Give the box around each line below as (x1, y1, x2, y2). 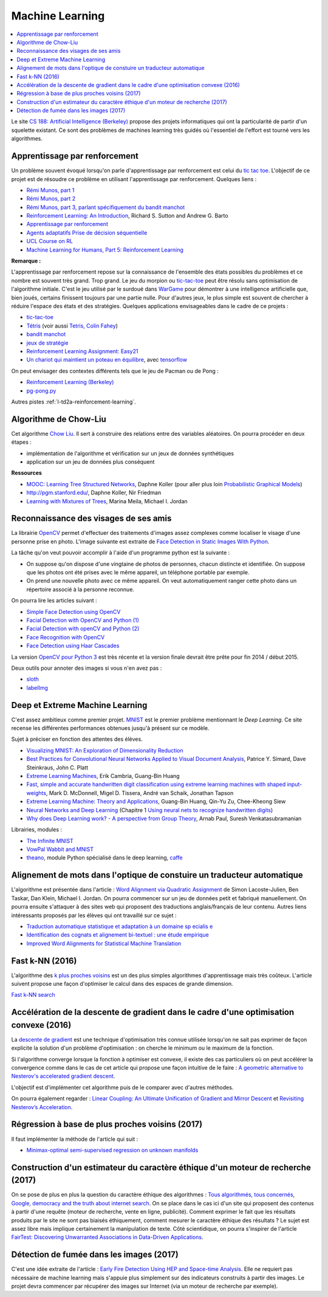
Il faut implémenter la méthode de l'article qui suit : (11, 1135, 138, 1143)
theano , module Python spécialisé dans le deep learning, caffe (26, 854, 183, 861)
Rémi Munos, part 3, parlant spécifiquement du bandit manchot (26, 204, 185, 211)
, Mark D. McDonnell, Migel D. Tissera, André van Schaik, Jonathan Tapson (46, 789, 234, 796)
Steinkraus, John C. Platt (26, 763, 89, 771)
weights (26, 789, 47, 796)
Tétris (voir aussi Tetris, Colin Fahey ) (26, 322, 118, 329)
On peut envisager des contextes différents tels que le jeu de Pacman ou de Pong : (11, 367, 219, 374)
